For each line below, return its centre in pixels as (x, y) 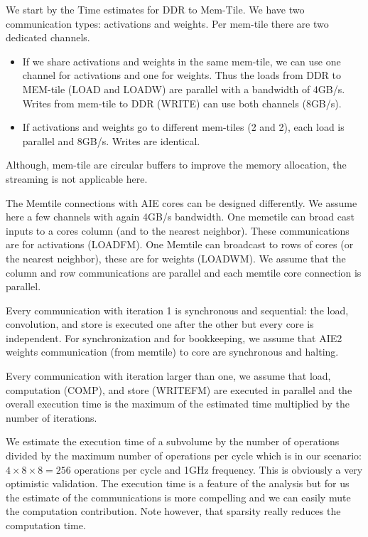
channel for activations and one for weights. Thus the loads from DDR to (182, 75)
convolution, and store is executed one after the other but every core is (160, 324)
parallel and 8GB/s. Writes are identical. (111, 140)
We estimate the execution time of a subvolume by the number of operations (173, 441)
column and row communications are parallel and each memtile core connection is (184, 272)
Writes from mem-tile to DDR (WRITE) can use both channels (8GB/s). (182, 103)
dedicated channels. (48, 37)
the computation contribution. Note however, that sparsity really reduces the (173, 511)
